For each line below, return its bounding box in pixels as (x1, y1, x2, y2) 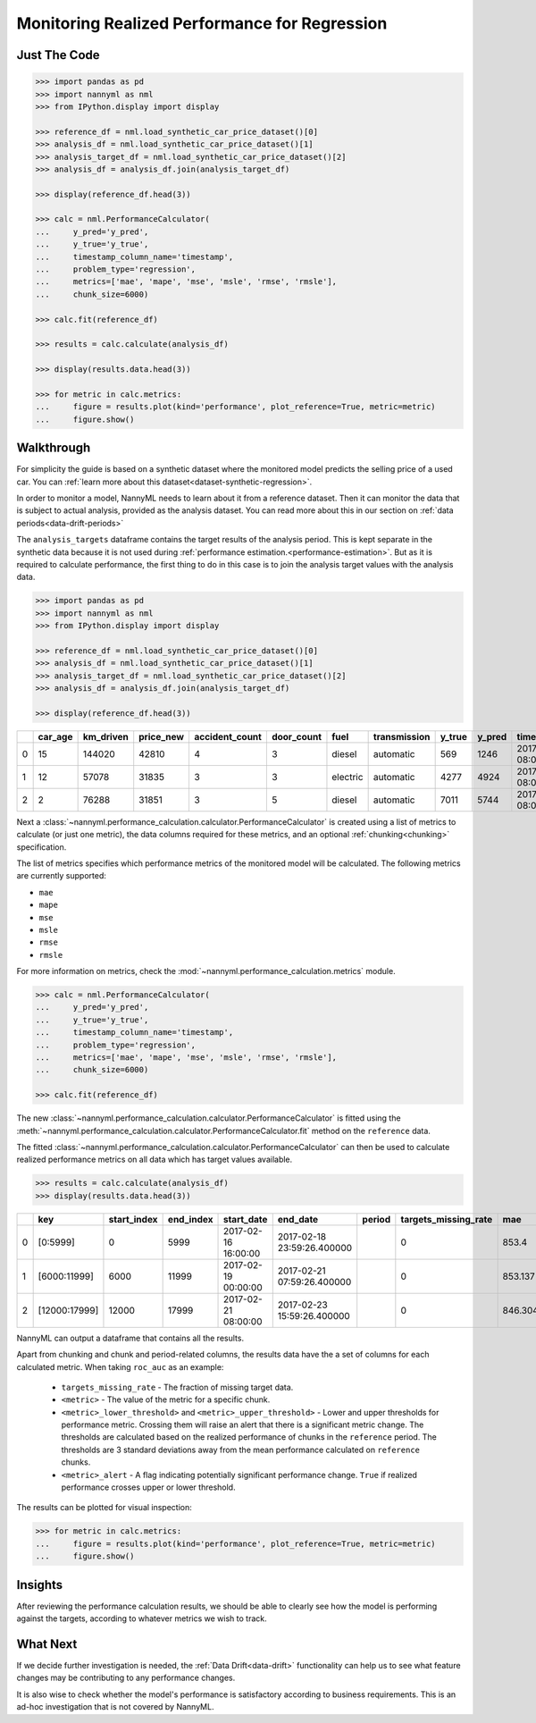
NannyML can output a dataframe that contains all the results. (16, 1332, 245, 1343)
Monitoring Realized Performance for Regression (16, 13, 388, 33)
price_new (138, 730, 185, 743)
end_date (277, 1213, 319, 1225)
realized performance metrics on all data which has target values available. (16, 1154, 293, 1165)
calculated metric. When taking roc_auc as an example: (16, 1361, 224, 1372)
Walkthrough (16, 441, 91, 456)
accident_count (193, 730, 263, 743)
